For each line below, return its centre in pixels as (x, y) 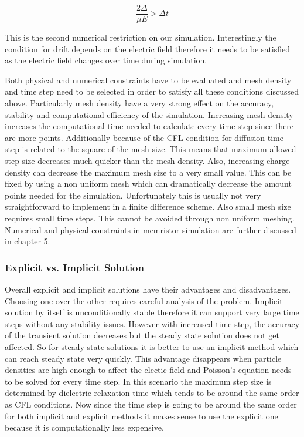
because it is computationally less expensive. (84, 427)
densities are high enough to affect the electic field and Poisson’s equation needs (148, 370)
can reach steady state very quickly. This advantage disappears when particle (143, 358)
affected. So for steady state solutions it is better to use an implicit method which (152, 346)
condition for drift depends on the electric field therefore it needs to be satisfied (148, 48)
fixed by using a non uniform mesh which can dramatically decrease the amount (148, 184)
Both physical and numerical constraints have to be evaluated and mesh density (148, 80)
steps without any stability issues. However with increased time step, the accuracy (152, 323)
